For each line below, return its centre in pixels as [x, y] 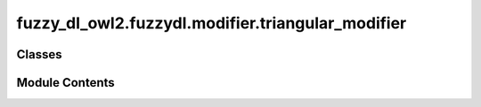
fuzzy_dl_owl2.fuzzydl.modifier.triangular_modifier [212, 23]
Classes [39, 54]
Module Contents [65, 83]
